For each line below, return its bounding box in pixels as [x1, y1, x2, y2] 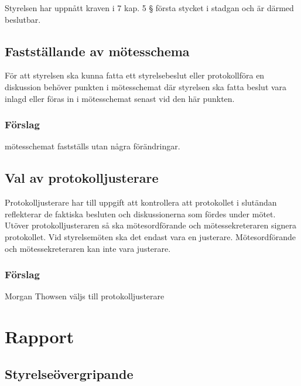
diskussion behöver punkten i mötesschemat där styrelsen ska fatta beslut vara [5, 80, 287, 93]
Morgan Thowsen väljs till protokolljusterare [5, 290, 165, 302]
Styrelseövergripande [5, 364, 134, 382]
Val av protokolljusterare [5, 169, 159, 187]
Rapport [5, 324, 74, 349]
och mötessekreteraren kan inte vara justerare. [5, 242, 171, 254]
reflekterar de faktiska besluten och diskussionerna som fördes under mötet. [5, 207, 276, 220]
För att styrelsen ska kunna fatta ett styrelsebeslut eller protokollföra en [5, 69, 265, 81]
